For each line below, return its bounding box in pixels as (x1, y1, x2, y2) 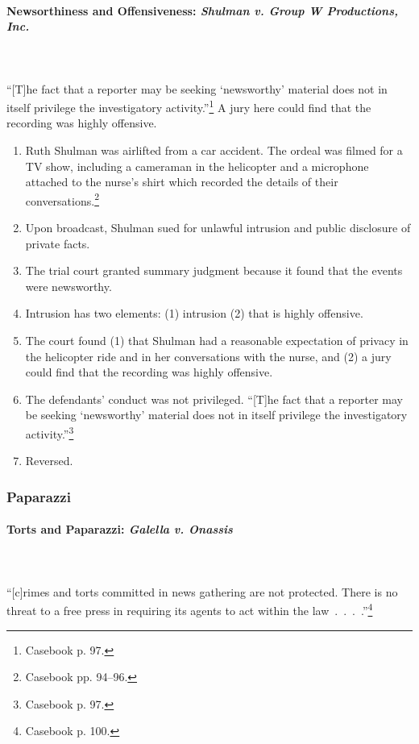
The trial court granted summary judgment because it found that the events (25, 262, 403, 279)
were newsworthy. (25, 277, 112, 294)
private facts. (25, 235, 90, 251)
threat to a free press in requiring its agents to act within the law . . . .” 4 (6, 600, 373, 618)
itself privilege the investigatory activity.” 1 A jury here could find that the (6, 97, 371, 115)
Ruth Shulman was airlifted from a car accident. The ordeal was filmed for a (25, 142, 403, 159)
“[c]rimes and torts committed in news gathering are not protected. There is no (6, 583, 398, 600)
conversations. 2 (25, 189, 99, 209)
